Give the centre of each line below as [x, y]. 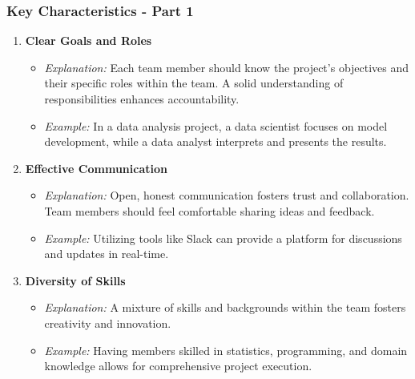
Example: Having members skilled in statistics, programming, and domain [226, 350]
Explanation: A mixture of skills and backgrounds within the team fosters [225, 307]
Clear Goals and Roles [89, 40]
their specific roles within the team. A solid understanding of [194, 83]
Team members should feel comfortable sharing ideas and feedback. [210, 210]
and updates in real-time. [107, 254]
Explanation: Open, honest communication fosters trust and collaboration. [227, 195]
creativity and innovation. [108, 323]
